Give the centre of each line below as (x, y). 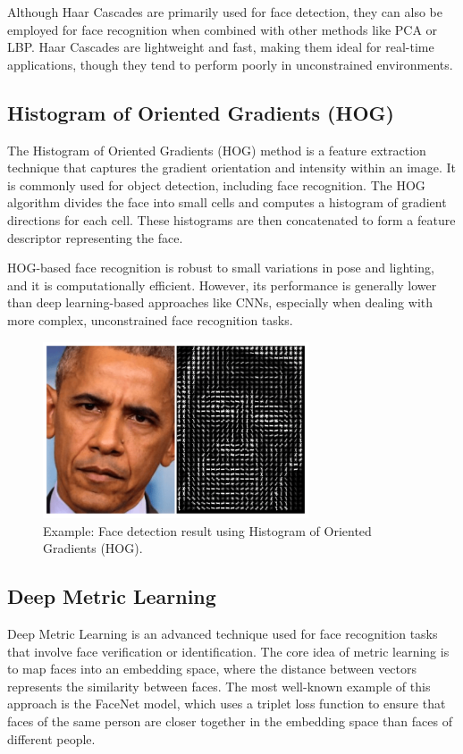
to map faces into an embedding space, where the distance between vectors (212, 669)
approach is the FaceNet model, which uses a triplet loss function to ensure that (227, 704)
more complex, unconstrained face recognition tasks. (150, 319)
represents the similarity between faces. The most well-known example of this (219, 686)
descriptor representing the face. (95, 237)
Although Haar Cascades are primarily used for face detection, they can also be (225, 12)
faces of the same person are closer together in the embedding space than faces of (230, 721)
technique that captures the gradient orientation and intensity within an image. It (231, 168)
